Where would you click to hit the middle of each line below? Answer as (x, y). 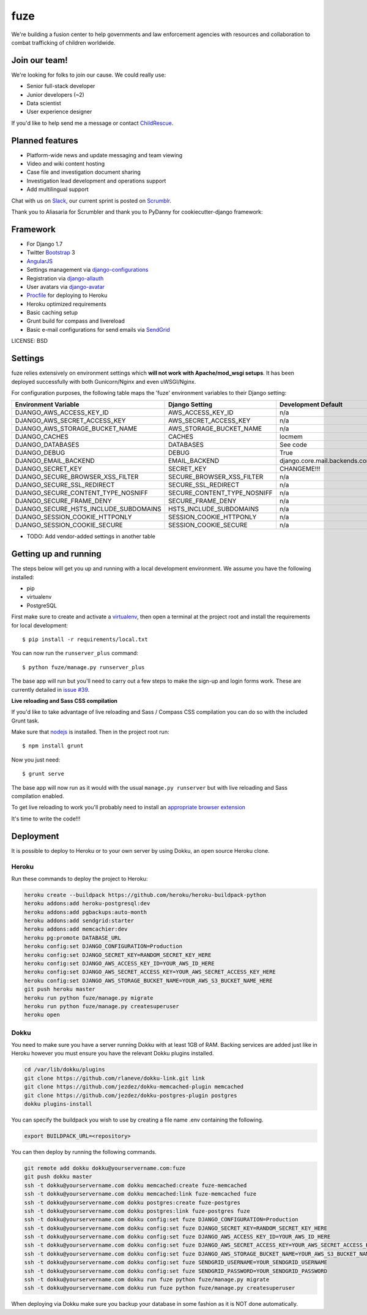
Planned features (45, 140)
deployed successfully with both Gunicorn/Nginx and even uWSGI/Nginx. (104, 381)
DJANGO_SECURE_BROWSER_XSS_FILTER (77, 477)
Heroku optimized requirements (66, 304)
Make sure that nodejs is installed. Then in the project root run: (90, 732)
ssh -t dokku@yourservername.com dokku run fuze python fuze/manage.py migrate (147, 1280)
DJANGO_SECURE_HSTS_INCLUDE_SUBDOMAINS (88, 509)
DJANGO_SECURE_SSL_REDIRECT (65, 485)
